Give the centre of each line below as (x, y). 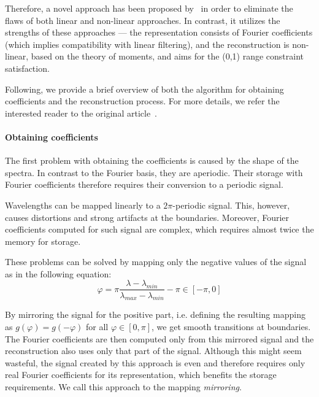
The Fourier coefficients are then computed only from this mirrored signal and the (159, 338)
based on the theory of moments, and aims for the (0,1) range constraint (167, 56)
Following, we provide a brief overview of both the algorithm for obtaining (144, 89)
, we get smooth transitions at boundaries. (231, 326)
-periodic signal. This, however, (231, 205)
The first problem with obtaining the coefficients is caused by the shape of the (152, 160)
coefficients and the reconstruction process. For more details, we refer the (142, 101)
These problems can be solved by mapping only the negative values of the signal (156, 262)
